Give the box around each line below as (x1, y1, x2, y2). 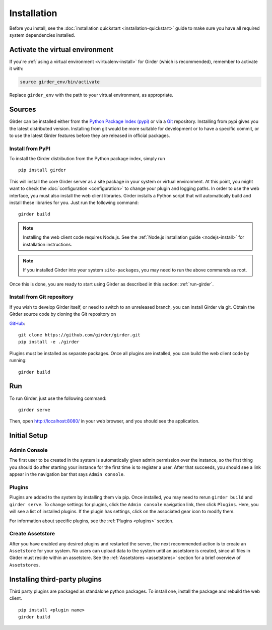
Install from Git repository (9, 294, 74, 301)
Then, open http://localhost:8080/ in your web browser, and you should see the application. (9, 418, 200, 424)
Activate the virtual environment (9, 45, 113, 54)
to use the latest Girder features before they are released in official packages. (9, 132, 170, 138)
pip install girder (18, 167, 66, 173)
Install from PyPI (9, 145, 50, 152)
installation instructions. (23, 241, 73, 247)
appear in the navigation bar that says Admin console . (9, 471, 125, 477)
